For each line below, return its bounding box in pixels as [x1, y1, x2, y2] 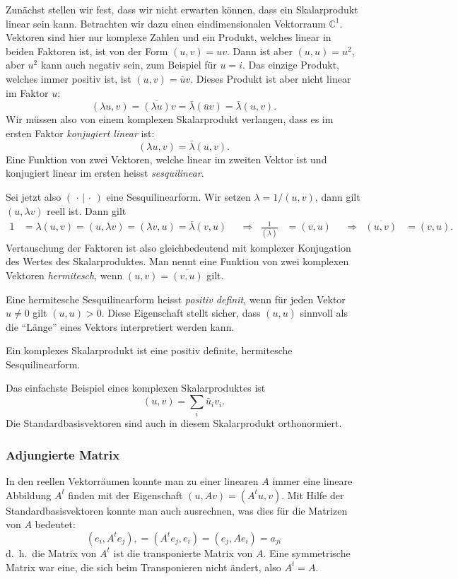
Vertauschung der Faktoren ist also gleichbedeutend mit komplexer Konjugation [6, 240, 351, 255]
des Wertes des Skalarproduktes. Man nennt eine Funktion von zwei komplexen [6, 254, 349, 269]
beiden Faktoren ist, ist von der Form [6, 43, 168, 58]
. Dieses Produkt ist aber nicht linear [190, 71, 351, 86]
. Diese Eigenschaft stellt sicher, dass [101, 305, 261, 320]
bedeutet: [35, 517, 76, 532]
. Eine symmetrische [263, 545, 351, 560]
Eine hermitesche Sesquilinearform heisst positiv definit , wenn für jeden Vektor [6, 291, 346, 306]
